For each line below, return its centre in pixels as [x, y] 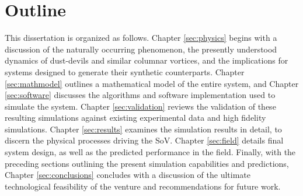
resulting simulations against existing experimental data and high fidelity [135, 118]
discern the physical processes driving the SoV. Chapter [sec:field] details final [144, 140]
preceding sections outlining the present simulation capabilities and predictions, [147, 163]
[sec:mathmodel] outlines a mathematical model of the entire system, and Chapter [152, 83]
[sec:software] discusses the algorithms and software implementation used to [140, 95]
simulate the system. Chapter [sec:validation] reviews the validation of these [140, 106]
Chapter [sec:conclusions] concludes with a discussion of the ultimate [128, 175]
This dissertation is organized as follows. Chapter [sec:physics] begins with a [141, 38]
